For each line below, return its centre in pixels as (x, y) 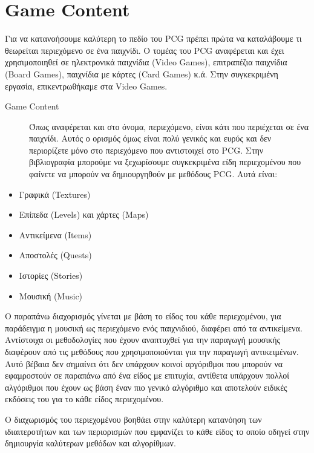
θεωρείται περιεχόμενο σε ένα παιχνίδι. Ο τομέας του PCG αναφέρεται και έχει (145, 50)
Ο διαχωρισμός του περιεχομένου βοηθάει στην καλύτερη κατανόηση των (133, 419)
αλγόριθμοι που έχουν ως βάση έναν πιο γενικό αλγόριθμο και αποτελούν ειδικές (146, 387)
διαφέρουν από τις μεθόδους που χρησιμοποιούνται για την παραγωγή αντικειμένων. (152, 351)
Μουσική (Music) (51, 295)
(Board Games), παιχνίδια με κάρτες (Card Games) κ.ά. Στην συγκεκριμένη (142, 73)
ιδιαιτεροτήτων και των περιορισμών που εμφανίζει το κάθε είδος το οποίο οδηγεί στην (157, 431)
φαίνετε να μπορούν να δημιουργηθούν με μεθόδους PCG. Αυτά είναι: (153, 174)
